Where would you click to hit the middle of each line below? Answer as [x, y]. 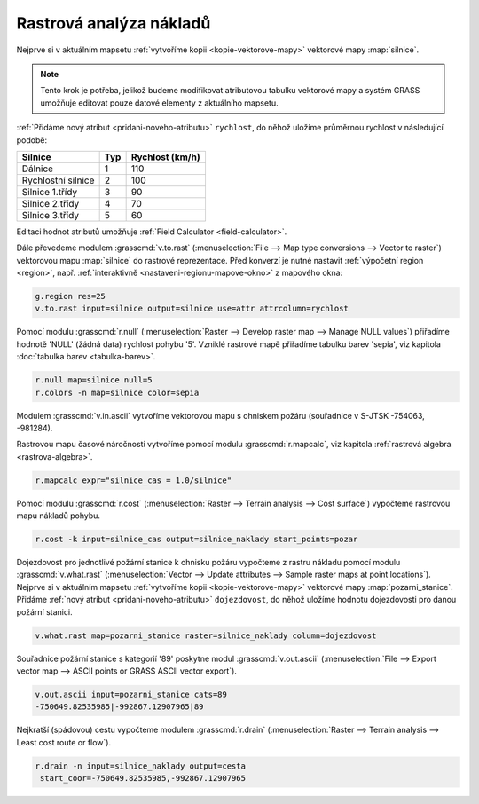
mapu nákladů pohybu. [59, 516]
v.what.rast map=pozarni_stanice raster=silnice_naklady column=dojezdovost [206, 635]
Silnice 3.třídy [51, 215]
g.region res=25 [71, 296]
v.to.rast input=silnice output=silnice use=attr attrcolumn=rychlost [192, 309]
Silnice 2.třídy [51, 203]
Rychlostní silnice [58, 180]
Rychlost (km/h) [166, 157]
